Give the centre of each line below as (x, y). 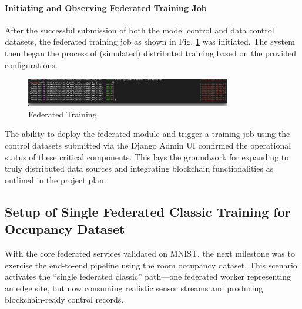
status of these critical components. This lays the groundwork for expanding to (147, 157)
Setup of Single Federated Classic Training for (148, 211)
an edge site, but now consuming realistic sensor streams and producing (134, 288)
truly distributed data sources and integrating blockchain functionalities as (139, 168)
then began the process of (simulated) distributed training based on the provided (151, 53)
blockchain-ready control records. (64, 299)
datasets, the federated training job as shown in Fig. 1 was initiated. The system (150, 41)
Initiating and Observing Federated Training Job (106, 7)
